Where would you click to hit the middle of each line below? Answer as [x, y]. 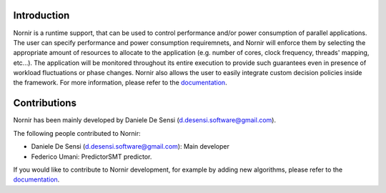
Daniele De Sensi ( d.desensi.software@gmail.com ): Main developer [130, 147]
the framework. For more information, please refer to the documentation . [120, 83]
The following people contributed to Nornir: [77, 133]
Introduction [41, 15]
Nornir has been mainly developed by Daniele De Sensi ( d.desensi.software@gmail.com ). [145, 120]
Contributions [45, 103]
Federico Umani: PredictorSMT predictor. [91, 157]
